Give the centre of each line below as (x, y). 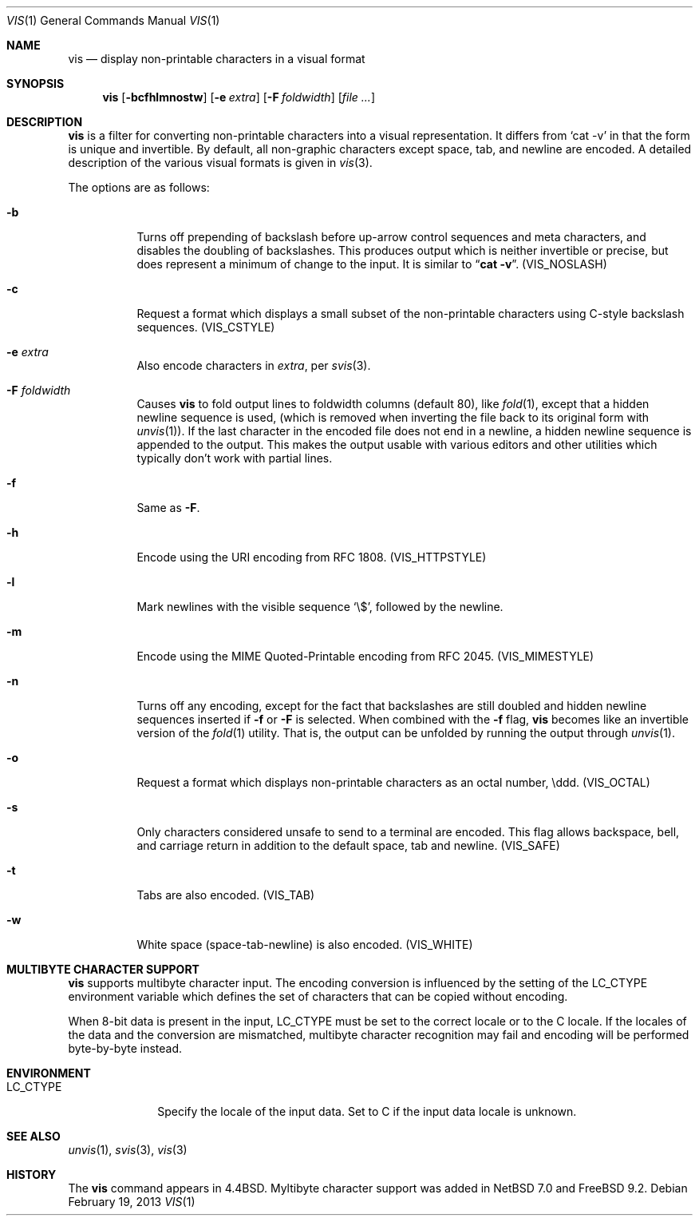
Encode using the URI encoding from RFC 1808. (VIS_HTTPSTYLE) (312, 557)
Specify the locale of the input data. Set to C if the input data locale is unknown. (367, 1111)
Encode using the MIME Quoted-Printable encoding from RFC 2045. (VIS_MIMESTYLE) (365, 656)
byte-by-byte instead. (125, 1048)
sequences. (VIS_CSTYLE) (206, 327)
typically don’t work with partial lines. (235, 458)
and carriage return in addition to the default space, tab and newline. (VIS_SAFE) (348, 845)
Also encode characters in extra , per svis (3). (254, 365)
